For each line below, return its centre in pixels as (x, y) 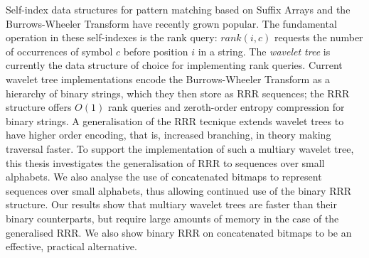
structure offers (39, 107)
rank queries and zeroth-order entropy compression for (226, 107)
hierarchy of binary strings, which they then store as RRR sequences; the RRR (178, 93)
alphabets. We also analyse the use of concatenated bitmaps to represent (164, 177)
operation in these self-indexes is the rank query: (112, 37)
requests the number (319, 37)
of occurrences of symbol (59, 51)
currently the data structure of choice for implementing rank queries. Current (174, 65)
